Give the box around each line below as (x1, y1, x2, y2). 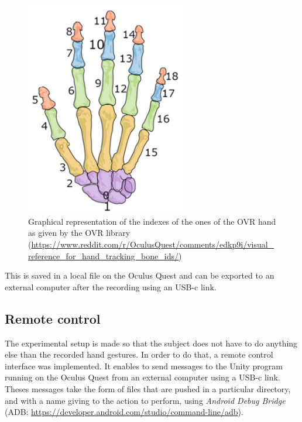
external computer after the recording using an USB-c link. (5, 280, 217, 293)
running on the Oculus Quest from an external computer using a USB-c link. (5, 371, 280, 383)
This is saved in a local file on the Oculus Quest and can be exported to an (5, 269, 274, 282)
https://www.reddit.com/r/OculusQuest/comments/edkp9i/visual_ (31, 238, 274, 250)
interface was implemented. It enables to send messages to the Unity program (5, 359, 283, 372)
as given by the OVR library (28, 227, 131, 239)
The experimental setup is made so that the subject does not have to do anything (5, 337, 298, 349)
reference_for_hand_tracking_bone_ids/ (28, 249, 179, 262)
